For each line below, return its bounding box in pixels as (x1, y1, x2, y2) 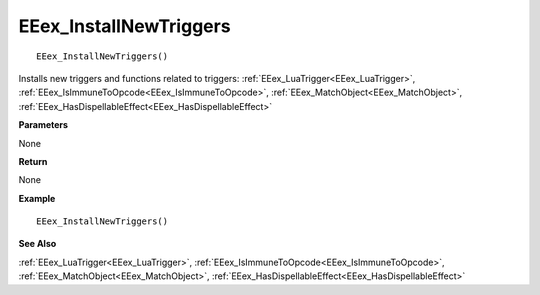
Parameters (18, 119, 69, 131)
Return (18, 155, 48, 167)
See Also (18, 238, 57, 250)
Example (18, 192, 56, 204)
